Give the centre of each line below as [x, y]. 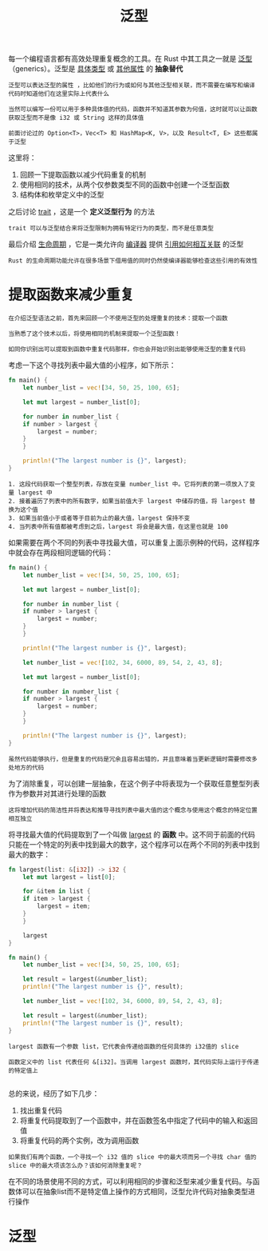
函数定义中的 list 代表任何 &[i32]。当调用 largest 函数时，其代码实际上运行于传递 [134, 1062]
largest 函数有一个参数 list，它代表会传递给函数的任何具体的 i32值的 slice [124, 1046]
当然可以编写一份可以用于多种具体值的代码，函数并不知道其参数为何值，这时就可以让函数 [133, 110]
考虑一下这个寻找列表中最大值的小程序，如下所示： [92, 366]
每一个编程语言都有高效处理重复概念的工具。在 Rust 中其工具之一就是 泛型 [130, 59]
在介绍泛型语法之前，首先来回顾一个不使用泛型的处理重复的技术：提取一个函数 [118, 318]
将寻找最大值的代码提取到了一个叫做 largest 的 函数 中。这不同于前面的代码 [132, 834]
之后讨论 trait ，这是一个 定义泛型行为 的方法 [82, 212]
